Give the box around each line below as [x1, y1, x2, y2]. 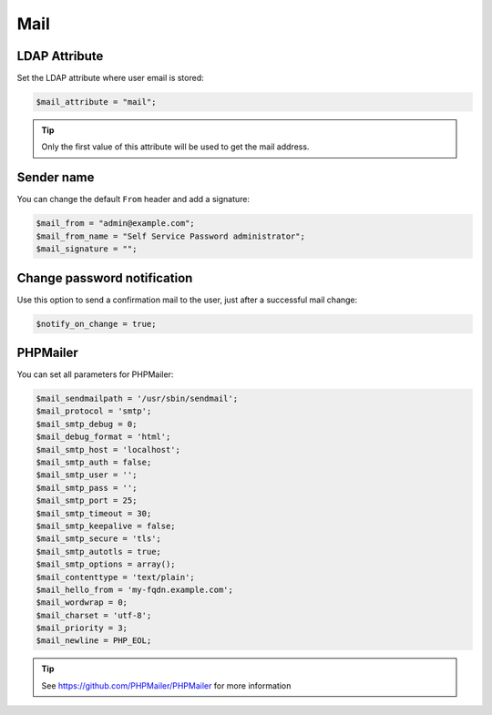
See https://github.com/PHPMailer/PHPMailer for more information [41, 679, 292, 691]
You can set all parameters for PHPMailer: [16, 369, 174, 380]
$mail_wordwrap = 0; [36, 598, 128, 608]
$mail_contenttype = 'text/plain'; [36, 572, 195, 582]
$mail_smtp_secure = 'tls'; [36, 534, 161, 544]
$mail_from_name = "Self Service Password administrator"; [36, 230, 305, 241]
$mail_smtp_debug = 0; [36, 419, 138, 429]
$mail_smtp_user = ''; [36, 470, 138, 480]
